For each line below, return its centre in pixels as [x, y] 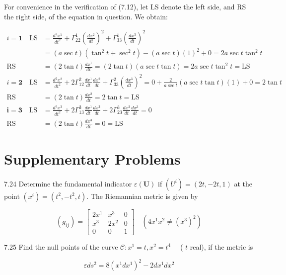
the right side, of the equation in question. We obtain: [86, 16]
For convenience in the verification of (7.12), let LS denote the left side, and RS [125, 6]
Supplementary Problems [92, 158]
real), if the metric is [221, 246]
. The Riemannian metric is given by [142, 196]
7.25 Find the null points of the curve [61, 246]
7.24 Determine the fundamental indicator [68, 183]
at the [243, 183]
